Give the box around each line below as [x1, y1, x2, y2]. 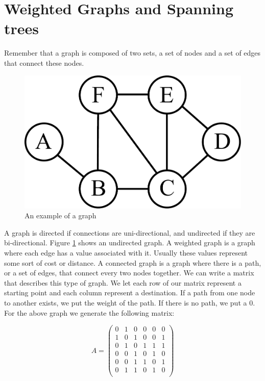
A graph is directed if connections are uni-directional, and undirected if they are [4, 227, 255, 238]
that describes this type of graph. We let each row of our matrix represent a [4, 277, 242, 288]
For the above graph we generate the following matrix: [4, 307, 175, 318]
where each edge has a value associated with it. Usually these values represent [4, 247, 248, 258]
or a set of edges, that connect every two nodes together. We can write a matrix [4, 267, 254, 278]
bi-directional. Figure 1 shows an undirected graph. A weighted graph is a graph [4, 237, 255, 248]
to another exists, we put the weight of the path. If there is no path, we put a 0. [4, 297, 255, 308]
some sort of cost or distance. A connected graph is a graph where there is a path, [4, 257, 261, 268]
